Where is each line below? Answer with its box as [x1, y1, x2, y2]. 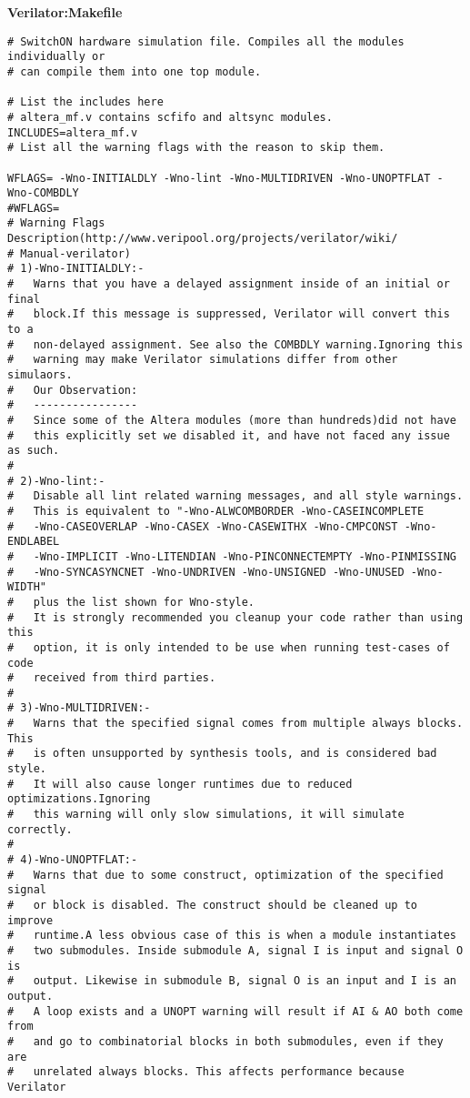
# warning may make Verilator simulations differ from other [7, 353, 398, 367]
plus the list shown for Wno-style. [33, 595, 255, 609]
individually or [7, 50, 105, 64]
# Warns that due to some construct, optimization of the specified [7, 868, 444, 881]
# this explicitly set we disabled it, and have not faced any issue [7, 428, 450, 442]
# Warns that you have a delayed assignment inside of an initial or [7, 277, 450, 291]
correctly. [7, 822, 73, 836]
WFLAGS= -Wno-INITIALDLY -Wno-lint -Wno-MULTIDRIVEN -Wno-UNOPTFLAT [7, 171, 431, 185]
